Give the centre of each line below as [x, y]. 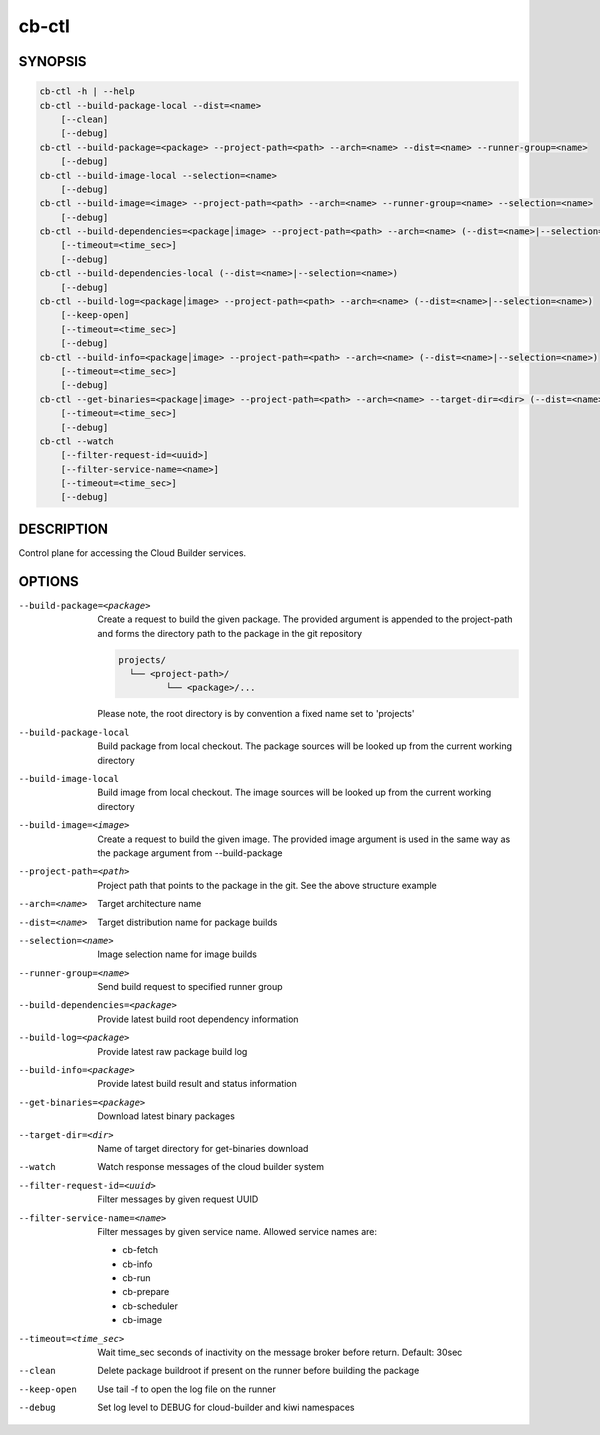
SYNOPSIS [52, 61]
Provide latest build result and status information [197, 1084]
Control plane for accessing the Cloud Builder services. [132, 552]
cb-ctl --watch [76, 441]
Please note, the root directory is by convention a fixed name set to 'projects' [256, 714]
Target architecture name [149, 904]
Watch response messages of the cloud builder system [211, 1167]
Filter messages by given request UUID [178, 1199]
